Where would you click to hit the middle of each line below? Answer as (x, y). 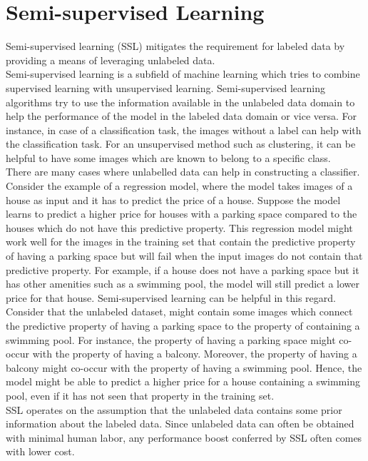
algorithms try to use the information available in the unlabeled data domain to (180, 102)
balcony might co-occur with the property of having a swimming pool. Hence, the (184, 367)
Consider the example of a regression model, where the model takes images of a (179, 186)
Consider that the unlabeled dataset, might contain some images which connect (179, 311)
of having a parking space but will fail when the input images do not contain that (184, 256)
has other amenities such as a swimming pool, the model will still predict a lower (183, 284)
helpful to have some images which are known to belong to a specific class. (168, 157)
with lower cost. (40, 451)
